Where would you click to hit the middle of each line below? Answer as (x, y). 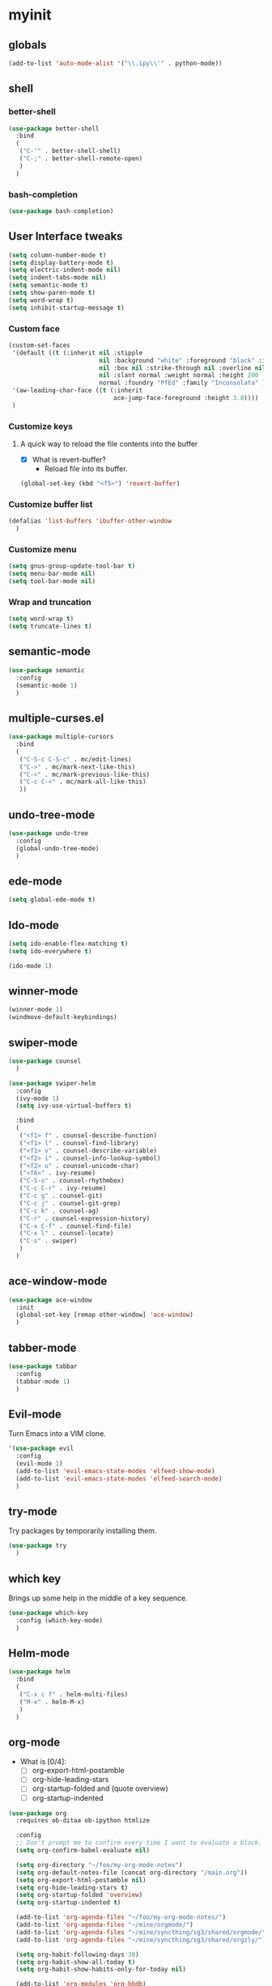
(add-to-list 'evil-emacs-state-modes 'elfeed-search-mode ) (119, 1479)
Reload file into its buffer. (86, 469)
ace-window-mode (58, 1281)
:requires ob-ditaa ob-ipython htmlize (83, 1821)
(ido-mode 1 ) (30, 965)
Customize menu (42, 550)
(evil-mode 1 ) (39, 1464)
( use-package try (38, 1546)
